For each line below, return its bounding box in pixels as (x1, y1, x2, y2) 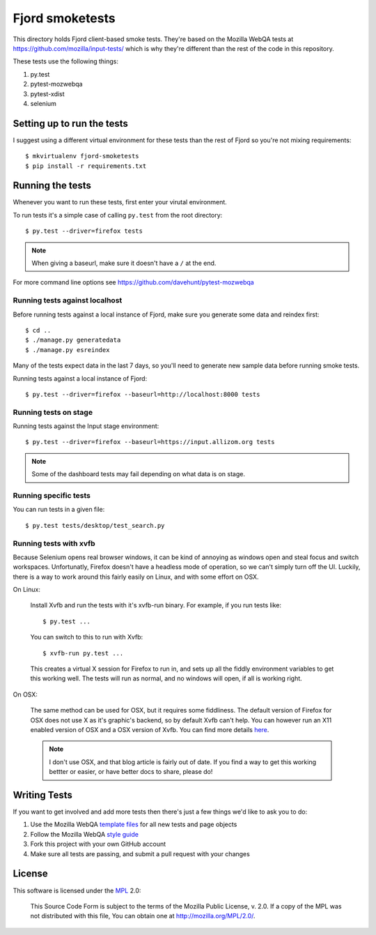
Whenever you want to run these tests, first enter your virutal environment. (13, 198, 228, 206)
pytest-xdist (30, 89, 65, 98)
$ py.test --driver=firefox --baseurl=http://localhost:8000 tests (25, 390, 260, 398)
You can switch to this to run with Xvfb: (30, 633, 143, 641)
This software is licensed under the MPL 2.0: (13, 886, 141, 895)
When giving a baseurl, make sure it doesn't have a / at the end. (31, 259, 217, 268)
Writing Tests (13, 789, 73, 801)
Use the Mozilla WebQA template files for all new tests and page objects (30, 820, 237, 829)
